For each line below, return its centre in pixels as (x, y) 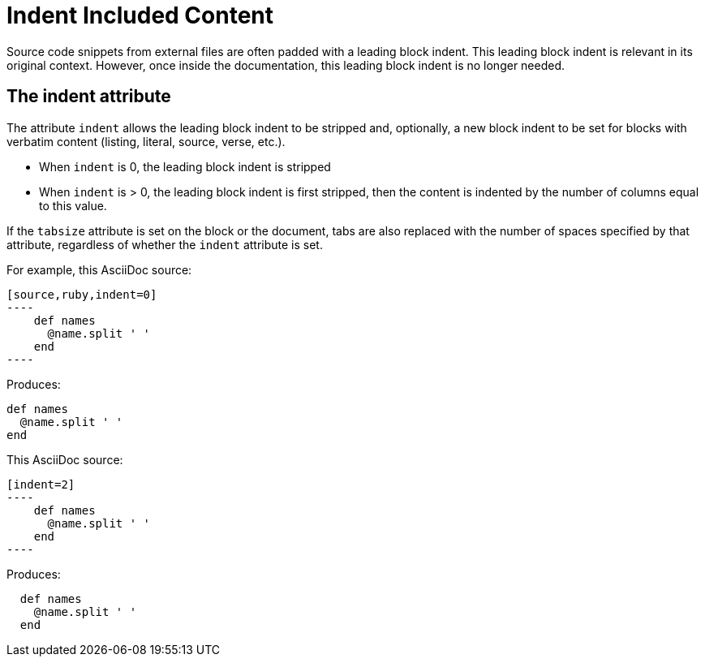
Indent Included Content (140, 15)
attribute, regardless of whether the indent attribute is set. (165, 244)
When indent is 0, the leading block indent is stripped (185, 166)
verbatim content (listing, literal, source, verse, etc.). (146, 141)
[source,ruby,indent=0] (82, 294)
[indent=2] (41, 484)
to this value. (73, 205)
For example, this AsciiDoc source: (99, 269)
